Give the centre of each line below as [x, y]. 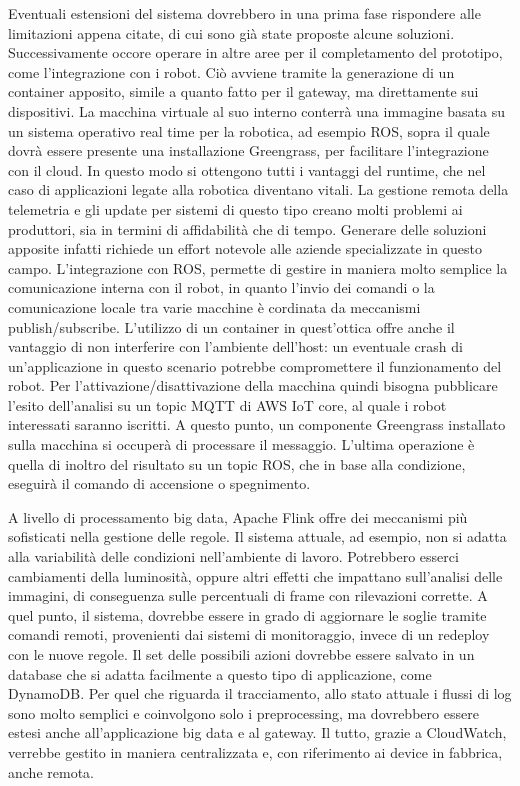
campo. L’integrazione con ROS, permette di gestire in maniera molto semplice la [258, 267]
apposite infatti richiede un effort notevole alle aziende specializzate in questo [245, 248]
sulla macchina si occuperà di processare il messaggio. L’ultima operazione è [241, 444]
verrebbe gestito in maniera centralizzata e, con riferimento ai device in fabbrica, [255, 751]
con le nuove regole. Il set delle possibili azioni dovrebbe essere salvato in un [241, 654]
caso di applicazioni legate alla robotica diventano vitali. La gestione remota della [258, 189]
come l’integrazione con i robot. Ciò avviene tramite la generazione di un [231, 71]
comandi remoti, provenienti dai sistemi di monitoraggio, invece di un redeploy [249, 634]
